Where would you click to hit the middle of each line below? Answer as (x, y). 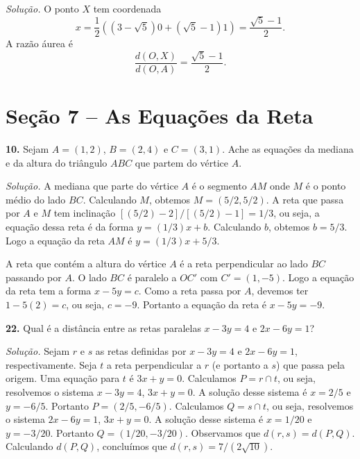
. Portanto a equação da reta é (202, 304)
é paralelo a (152, 277)
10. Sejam (27, 149)
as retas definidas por (141, 351)
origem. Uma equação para (63, 378)
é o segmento (219, 186)
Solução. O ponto (42, 8)
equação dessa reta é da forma (70, 226)
